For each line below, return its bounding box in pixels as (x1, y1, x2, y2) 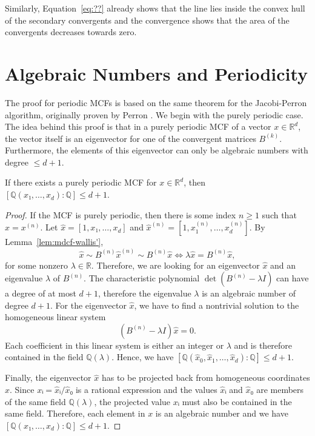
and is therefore (234, 338, 293, 351)
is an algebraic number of (202, 287, 296, 300)
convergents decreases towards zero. (5, 25, 137, 38)
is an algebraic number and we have (155, 407, 288, 420)
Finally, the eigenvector (5, 371, 91, 384)
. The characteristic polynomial (84, 272, 200, 284)
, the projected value (94, 395, 171, 407)
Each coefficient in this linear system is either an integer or (5, 338, 224, 351)
